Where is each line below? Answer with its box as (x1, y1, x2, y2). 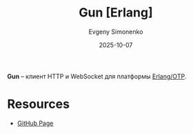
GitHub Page (17, 119, 54, 127)
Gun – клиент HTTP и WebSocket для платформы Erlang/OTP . (7, 72, 187, 80)
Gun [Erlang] (79, 5, 153, 21)
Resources (7, 96, 70, 112)
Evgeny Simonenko (88, 27, 143, 36)
